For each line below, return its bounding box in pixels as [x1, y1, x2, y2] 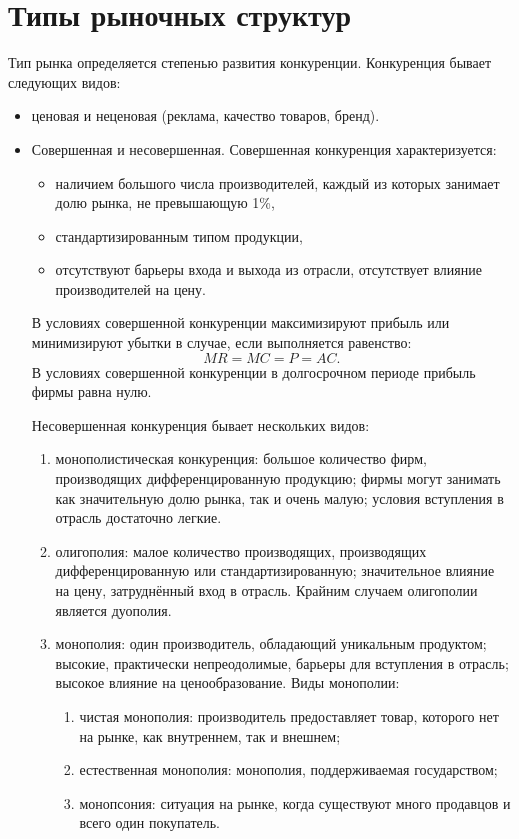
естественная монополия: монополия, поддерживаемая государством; [79, 759, 498, 780]
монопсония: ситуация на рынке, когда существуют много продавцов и [79, 792, 511, 813]
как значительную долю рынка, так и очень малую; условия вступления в [55, 487, 504, 508]
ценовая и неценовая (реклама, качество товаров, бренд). [31, 105, 380, 126]
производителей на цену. [55, 278, 206, 299]
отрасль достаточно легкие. [55, 507, 222, 528]
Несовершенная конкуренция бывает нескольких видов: [31, 414, 370, 435]
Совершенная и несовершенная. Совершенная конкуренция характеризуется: [31, 138, 497, 159]
